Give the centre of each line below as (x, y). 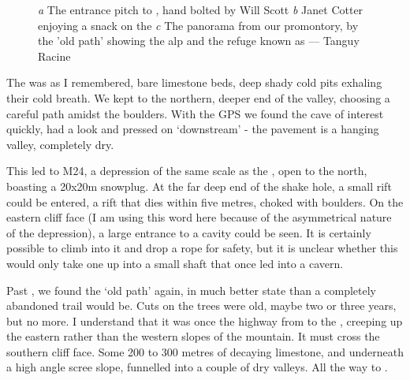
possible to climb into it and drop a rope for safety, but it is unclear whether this (202, 248)
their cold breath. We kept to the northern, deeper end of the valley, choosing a (198, 97)
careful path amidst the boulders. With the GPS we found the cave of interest (195, 113)
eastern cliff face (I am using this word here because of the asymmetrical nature (199, 217)
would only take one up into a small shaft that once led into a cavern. (175, 263)
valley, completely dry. (60, 144)
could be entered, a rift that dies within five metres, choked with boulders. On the (205, 201)
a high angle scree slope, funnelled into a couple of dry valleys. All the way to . (197, 367)
